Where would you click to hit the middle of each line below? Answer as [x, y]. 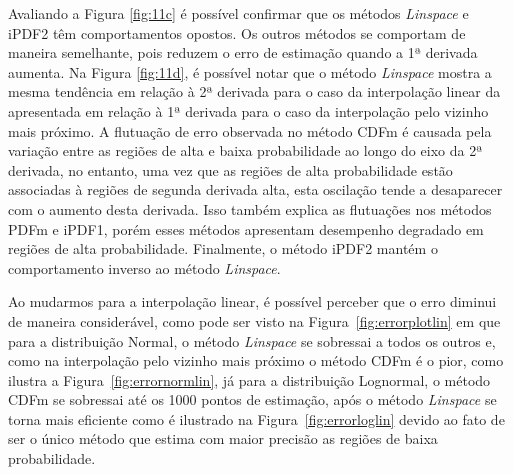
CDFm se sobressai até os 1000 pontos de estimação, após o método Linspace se [252, 399]
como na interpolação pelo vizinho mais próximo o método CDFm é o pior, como [256, 360]
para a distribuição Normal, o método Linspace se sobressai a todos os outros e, [252, 340]
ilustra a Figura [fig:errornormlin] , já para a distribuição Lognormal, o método [249, 379]
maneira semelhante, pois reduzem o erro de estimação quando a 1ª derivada [243, 52]
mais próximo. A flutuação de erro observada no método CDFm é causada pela [250, 130]
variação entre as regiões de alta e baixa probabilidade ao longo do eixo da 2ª [245, 150]
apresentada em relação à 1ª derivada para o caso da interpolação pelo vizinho [248, 110]
